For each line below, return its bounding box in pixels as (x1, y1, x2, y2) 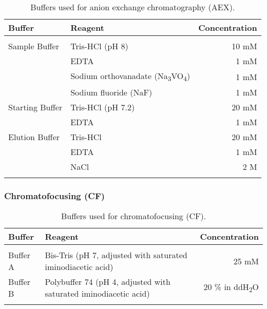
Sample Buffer (8, 40, 59, 52)
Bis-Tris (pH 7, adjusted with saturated (45, 249, 187, 261)
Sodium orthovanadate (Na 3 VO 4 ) (70, 70, 190, 84)
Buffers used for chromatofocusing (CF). (61, 210, 206, 222)
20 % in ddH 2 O (203, 281, 259, 295)
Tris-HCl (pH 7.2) (70, 101, 135, 113)
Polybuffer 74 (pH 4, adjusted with (45, 276, 170, 288)
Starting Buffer (8, 101, 63, 113)
